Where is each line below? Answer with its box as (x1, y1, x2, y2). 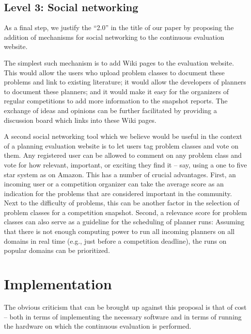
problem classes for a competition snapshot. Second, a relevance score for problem (4, 207, 247, 217)
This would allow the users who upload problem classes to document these (4, 67, 225, 77)
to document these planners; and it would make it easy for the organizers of (4, 86, 229, 96)
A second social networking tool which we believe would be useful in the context (4, 131, 242, 141)
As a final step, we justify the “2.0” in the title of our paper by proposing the (4, 22, 234, 33)
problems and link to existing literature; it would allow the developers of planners (4, 77, 246, 87)
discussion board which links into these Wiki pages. (4, 115, 157, 125)
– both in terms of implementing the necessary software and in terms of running (4, 311, 242, 321)
